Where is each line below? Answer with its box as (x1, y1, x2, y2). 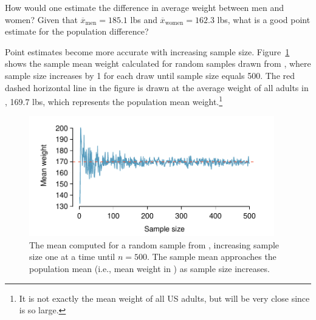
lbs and (130, 13, 157, 26)
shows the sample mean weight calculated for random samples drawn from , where (5, 57, 311, 70)
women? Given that (5, 13, 78, 26)
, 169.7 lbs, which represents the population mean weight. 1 (5, 94, 223, 107)
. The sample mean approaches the (146, 250, 276, 263)
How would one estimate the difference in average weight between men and (5, 1, 284, 13)
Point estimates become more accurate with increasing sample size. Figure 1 (5, 45, 290, 58)
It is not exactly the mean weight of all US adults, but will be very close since (19, 291, 310, 304)
